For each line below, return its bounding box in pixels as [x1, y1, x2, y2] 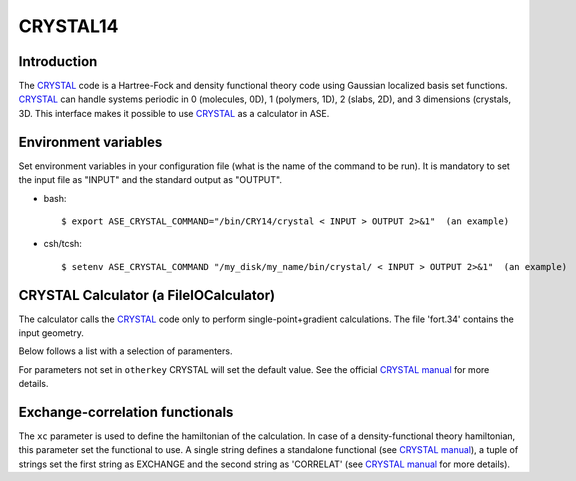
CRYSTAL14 [18, 15, 119, 37]
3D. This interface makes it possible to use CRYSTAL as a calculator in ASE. [18, 107, 330, 119]
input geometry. [18, 327, 84, 339]
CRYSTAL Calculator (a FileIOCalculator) [18, 286, 275, 304]
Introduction [18, 53, 98, 70]
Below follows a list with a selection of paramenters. [18, 345, 233, 357]
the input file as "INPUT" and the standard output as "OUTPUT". [18, 174, 282, 186]
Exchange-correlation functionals [18, 403, 234, 420]
